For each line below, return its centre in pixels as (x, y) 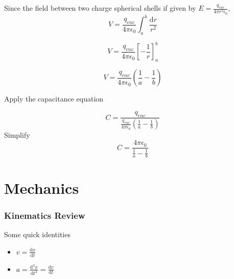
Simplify (17, 134)
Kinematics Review (45, 215)
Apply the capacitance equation (54, 99)
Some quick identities (37, 234)
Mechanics (42, 187)
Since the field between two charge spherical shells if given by (100, 8)
